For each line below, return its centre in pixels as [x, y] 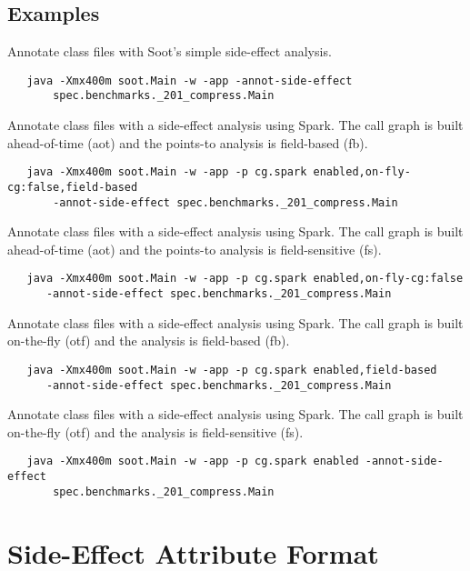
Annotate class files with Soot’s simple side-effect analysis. [170, 51]
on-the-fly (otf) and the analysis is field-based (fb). [149, 341]
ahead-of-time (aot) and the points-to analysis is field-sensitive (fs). [195, 249]
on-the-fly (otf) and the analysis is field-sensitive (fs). [155, 431]
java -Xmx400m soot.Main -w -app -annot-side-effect [190, 80]
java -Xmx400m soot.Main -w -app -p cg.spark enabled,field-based [232, 370]
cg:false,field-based [73, 187]
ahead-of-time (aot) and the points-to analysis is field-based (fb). [188, 142]
